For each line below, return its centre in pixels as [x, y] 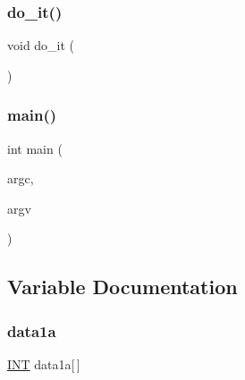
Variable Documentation [122, 287]
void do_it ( [41, 45]
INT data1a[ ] [44, 364]
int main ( [35, 148]
